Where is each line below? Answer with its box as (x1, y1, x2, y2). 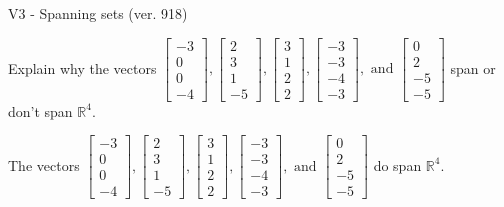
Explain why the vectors (8, 57, 157, 78)
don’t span (8, 100, 73, 121)
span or (450, 57, 496, 78)
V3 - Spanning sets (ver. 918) (8, 3, 188, 23)
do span (373, 154, 422, 175)
